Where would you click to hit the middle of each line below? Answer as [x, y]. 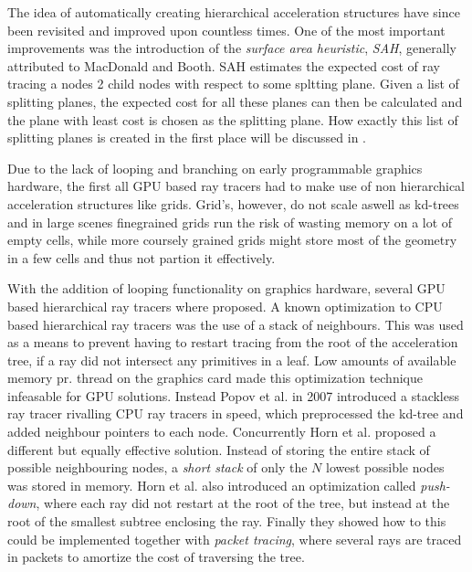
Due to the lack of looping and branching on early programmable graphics [215, 168]
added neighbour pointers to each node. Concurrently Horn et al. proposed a [222, 432]
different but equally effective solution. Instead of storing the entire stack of [219, 449]
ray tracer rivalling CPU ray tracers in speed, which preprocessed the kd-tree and [236, 413]
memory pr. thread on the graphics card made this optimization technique [215, 378]
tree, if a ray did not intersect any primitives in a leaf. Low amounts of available [232, 360]
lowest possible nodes [385, 467]
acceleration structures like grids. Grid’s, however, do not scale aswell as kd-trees [233, 203]
